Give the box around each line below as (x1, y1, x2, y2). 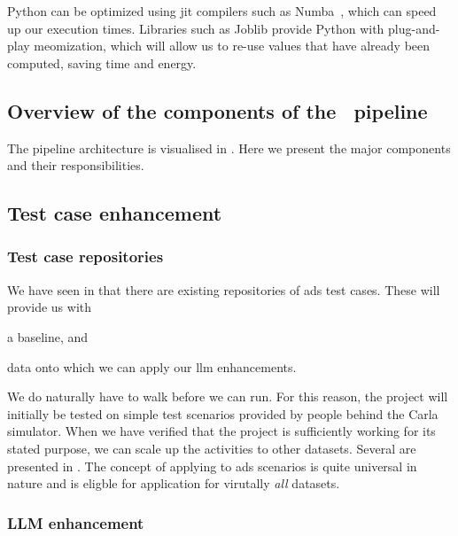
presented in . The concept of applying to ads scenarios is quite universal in (7, 456, 417, 475)
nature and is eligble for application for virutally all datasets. (7, 474, 340, 493)
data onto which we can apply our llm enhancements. (7, 357, 297, 376)
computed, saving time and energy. (7, 53, 197, 72)
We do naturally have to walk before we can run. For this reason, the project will (7, 387, 448, 406)
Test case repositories (7, 245, 164, 268)
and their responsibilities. (7, 156, 144, 175)
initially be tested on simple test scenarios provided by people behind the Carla (7, 404, 439, 423)
